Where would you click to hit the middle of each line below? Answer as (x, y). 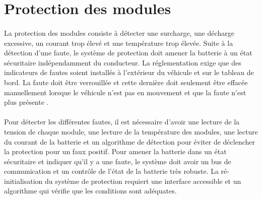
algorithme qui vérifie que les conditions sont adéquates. (90, 191)
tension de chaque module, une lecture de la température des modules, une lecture (131, 131)
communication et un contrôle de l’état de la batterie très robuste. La (111, 171)
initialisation (23, 181)
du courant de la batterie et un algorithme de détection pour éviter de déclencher (130, 141)
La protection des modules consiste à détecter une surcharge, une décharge (119, 32)
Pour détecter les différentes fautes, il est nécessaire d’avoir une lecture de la (122, 122)
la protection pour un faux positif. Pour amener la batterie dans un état (115, 151)
